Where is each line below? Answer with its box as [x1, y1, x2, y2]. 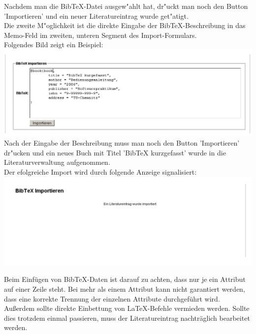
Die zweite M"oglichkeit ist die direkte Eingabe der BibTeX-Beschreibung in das [4, 20, 246, 30]
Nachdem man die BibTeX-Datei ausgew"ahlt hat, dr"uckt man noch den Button [4, 1, 248, 11]
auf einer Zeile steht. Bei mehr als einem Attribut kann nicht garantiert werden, [4, 283, 245, 294]
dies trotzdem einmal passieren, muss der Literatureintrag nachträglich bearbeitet [4, 312, 250, 323]
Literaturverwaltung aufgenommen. [4, 157, 110, 167]
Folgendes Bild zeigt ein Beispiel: [4, 39, 103, 50]
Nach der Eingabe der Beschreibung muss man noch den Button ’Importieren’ [4, 138, 240, 148]
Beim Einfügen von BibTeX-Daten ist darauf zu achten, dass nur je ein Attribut [4, 274, 246, 284]
